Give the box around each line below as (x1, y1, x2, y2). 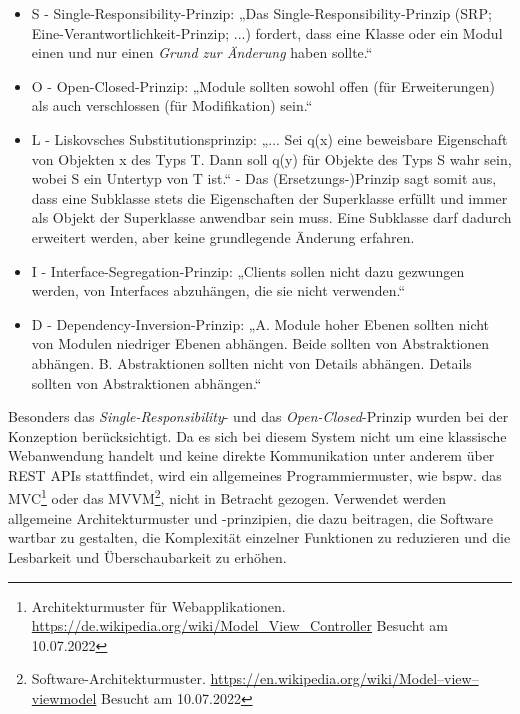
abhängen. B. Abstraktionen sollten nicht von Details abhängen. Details (31, 352, 472, 373)
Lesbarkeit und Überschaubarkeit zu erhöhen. (8, 546, 287, 567)
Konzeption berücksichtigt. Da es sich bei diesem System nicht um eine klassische (8, 425, 507, 446)
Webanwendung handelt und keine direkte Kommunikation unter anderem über (8, 445, 495, 466)
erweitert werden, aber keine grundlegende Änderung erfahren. (31, 226, 415, 247)
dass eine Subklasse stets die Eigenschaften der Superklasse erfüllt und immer (31, 187, 508, 208)
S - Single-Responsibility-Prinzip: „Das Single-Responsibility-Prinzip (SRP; (31, 3, 492, 23)
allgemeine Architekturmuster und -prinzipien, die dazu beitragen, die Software (8, 507, 493, 528)
